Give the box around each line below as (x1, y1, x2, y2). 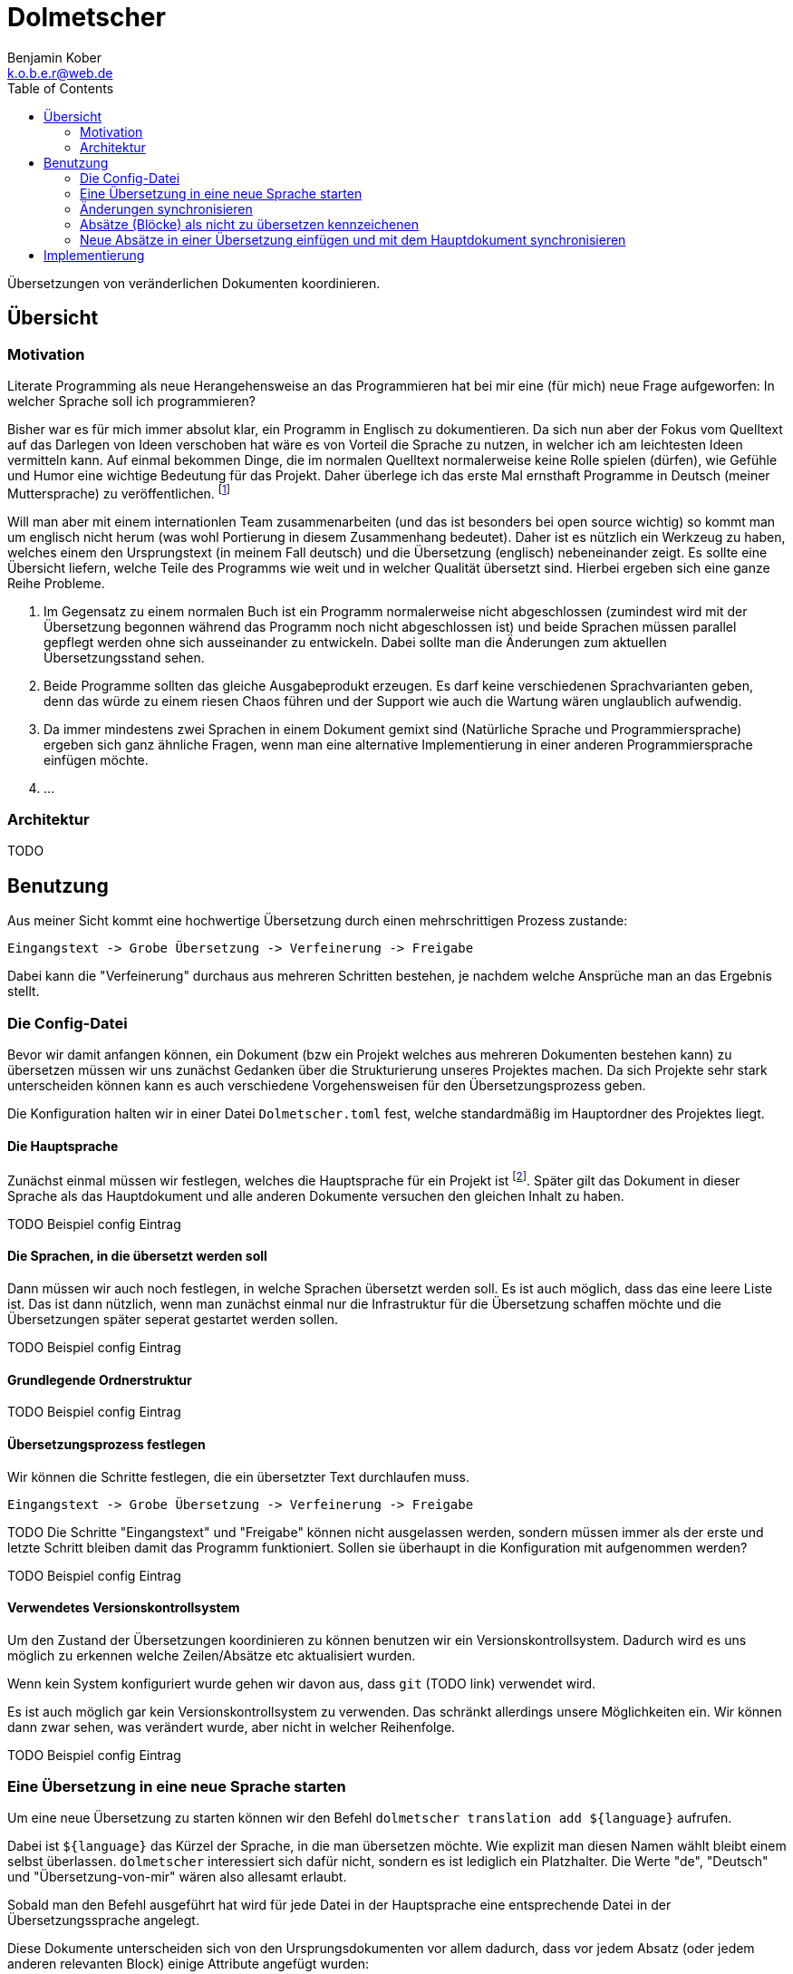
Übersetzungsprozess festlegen (7, 1436, 206, 1452)
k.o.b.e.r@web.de (7, 64, 113, 81)
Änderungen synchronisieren (80, 200, 253, 217)
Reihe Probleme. (7, 575, 105, 591)
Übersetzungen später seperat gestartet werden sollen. (7, 1311, 339, 1328)
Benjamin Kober (7, 49, 102, 65)
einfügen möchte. (44, 751, 149, 768)
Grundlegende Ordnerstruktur (7, 1371, 192, 1388)
